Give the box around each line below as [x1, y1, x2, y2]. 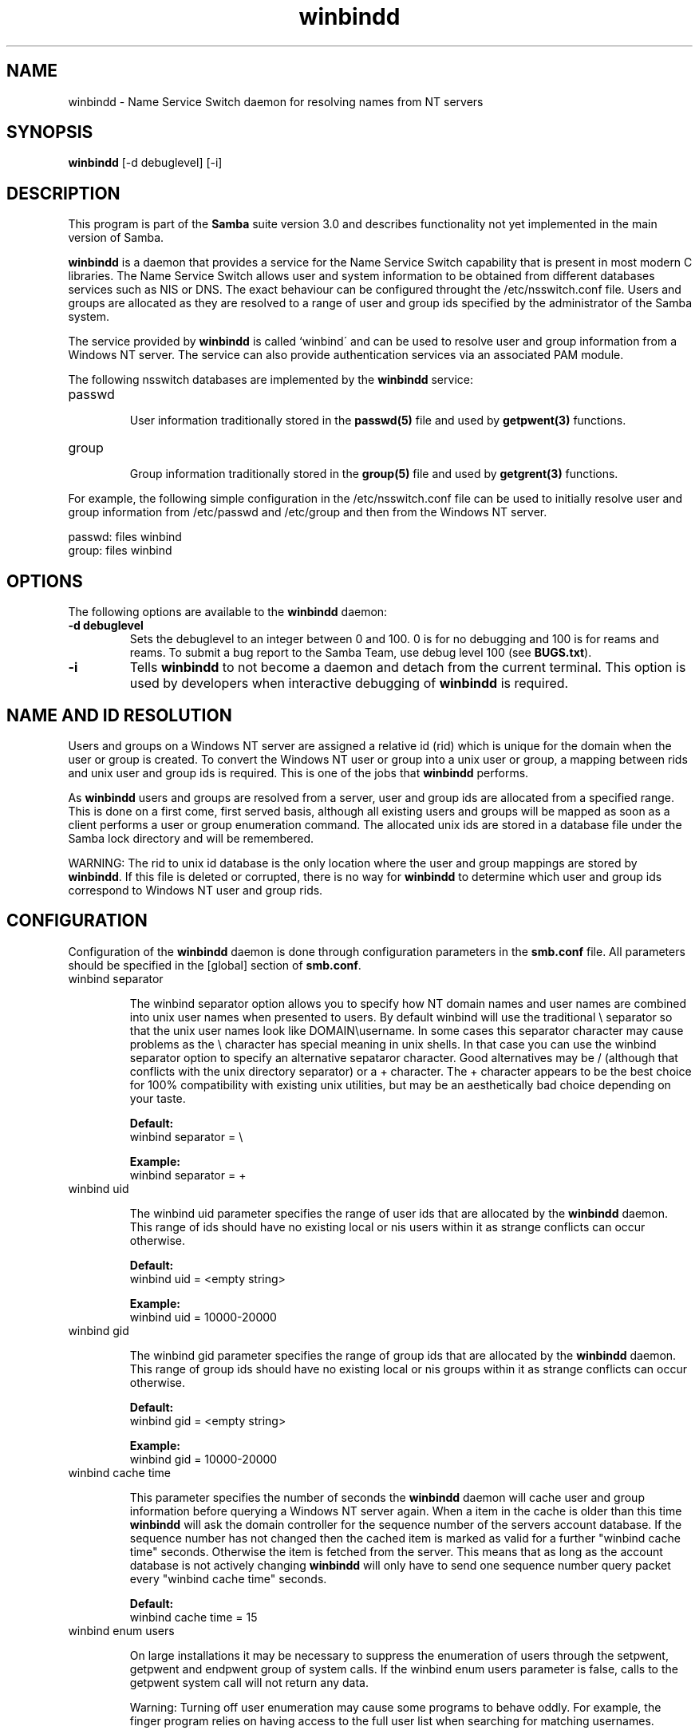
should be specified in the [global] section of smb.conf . [68, 958, 361, 972]
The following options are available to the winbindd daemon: [68, 605, 388, 619]
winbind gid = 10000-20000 [129, 1452, 278, 1466]
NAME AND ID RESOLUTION [6, 705, 232, 725]
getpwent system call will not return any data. [129, 1675, 369, 1689]
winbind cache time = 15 [129, 1610, 258, 1624]
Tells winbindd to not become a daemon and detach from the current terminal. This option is [129, 659, 686, 676]
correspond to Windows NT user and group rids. [68, 883, 323, 897]
